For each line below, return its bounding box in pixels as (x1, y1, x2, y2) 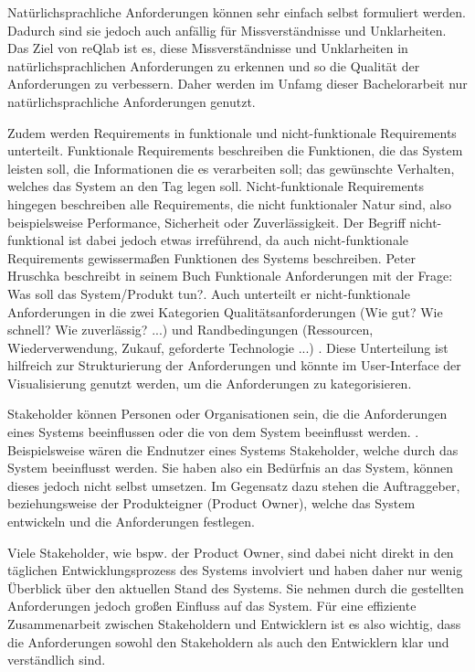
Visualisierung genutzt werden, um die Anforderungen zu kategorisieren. (7, 373, 412, 392)
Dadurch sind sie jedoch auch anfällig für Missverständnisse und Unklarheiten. (7, 20, 447, 39)
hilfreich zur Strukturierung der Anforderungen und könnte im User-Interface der (7, 356, 461, 375)
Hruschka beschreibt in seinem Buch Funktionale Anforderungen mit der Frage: (7, 266, 453, 285)
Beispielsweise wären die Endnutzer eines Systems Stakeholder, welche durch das (7, 440, 459, 459)
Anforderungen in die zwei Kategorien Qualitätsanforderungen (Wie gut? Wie (7, 302, 443, 321)
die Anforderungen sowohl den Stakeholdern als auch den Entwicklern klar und (7, 632, 449, 651)
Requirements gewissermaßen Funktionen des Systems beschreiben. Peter (7, 248, 416, 267)
